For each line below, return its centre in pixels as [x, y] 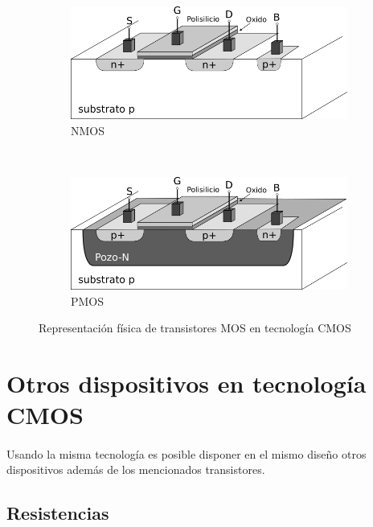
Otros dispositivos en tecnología [186, 383]
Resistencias [58, 513]
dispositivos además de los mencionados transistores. [136, 469]
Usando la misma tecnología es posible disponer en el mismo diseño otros [186, 453]
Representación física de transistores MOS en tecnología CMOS [195, 328]
